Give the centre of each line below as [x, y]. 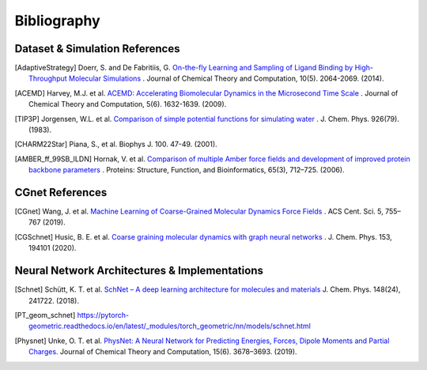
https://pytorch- [103, 315]
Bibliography [57, 21]
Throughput [48, 78]
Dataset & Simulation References [97, 49]
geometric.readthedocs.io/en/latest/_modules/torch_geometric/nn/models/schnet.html [170, 326]
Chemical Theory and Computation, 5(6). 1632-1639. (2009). [128, 104]
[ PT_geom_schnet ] [45, 315]
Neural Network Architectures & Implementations [139, 271]
